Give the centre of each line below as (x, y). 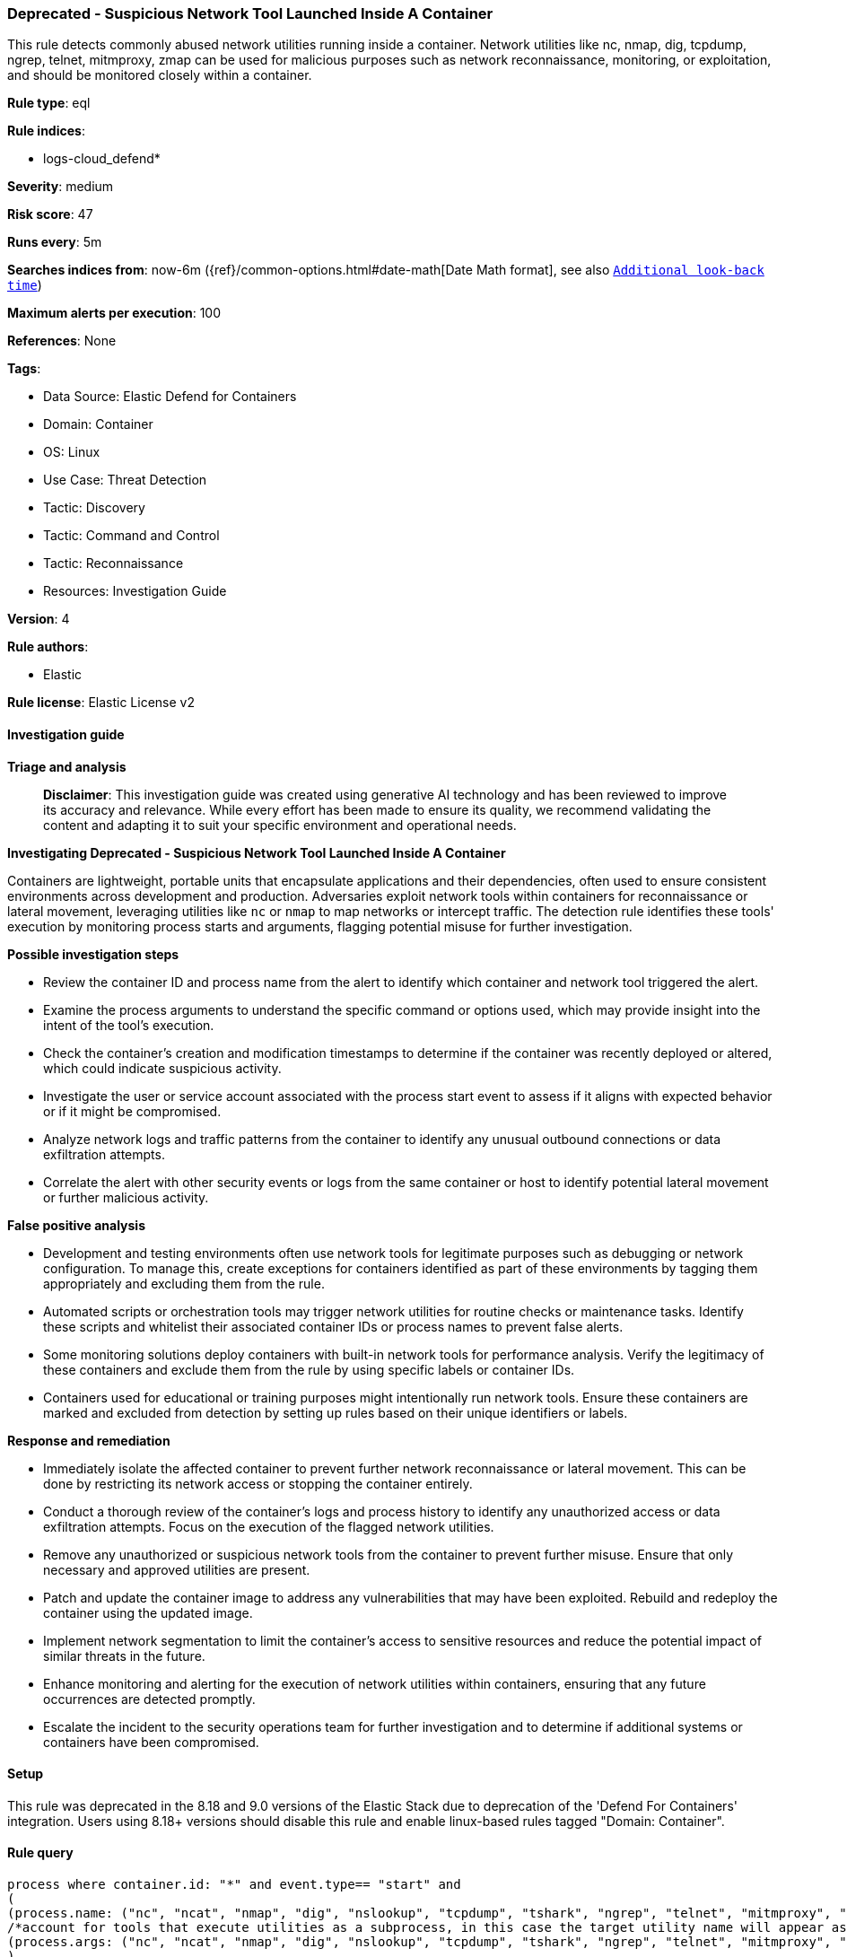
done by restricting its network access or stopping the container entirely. (258, 1483)
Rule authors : (48, 647)
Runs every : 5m (55, 242)
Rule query (40, 1853)
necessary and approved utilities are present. (177, 1569)
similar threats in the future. (124, 1656)
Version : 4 (39, 619)
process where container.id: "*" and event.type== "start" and (234, 1885)
